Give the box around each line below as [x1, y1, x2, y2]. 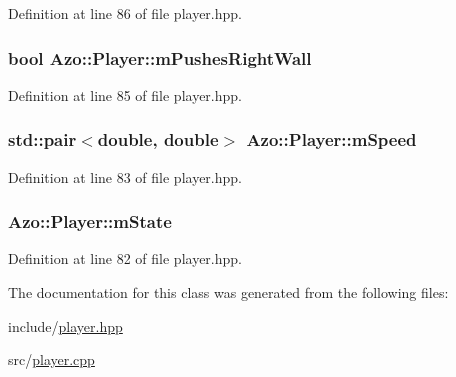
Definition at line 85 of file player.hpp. [8, 84, 242, 105]
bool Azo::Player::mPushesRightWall [8, 45, 312, 70]
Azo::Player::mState [8, 209, 172, 234]
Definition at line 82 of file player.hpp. [8, 248, 242, 269]
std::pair [8, 127, 77, 152]
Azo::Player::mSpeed [246, 127, 417, 152]
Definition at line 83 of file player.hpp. [8, 166, 242, 187]
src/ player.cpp [8, 349, 95, 370]
